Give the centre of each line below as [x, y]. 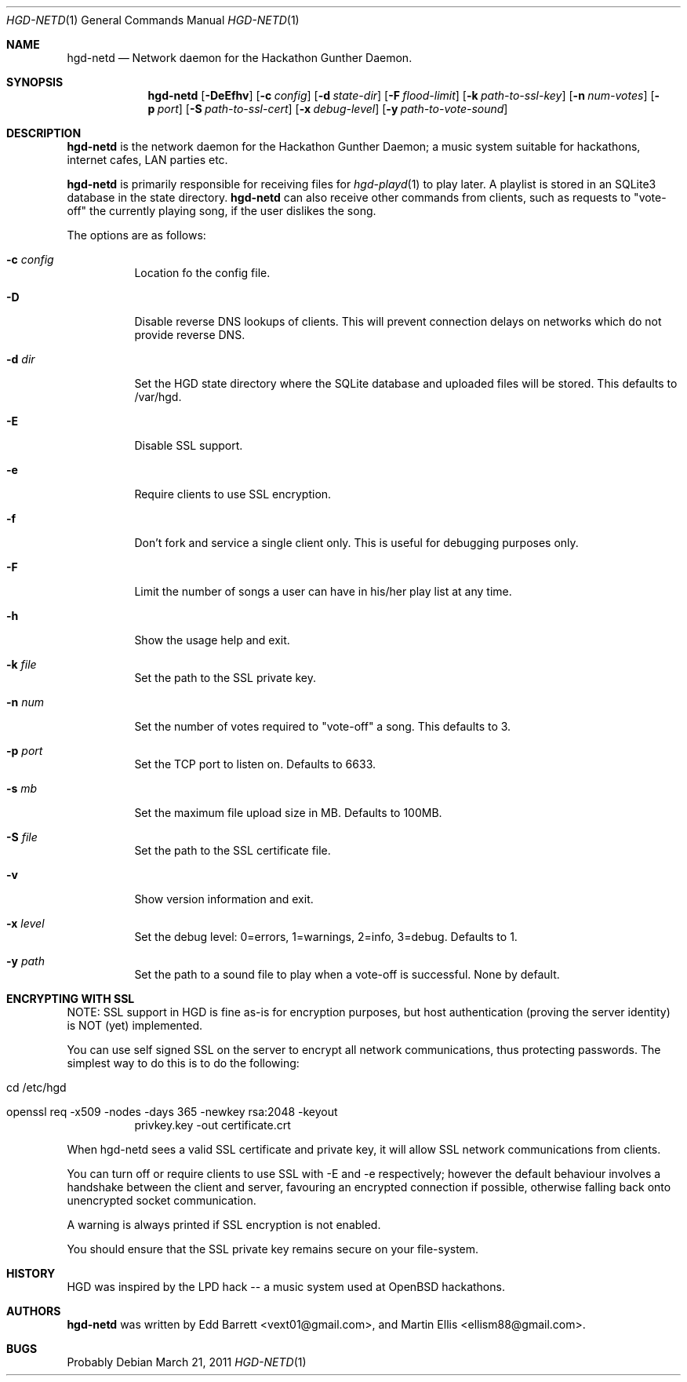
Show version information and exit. [224, 899]
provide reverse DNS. [190, 335]
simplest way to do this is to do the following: [183, 1063]
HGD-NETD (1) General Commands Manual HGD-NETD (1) [153, 20]
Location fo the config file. [202, 273]
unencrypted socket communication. [162, 1200]
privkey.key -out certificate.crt [213, 1125]
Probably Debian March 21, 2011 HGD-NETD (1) [187, 1362]
